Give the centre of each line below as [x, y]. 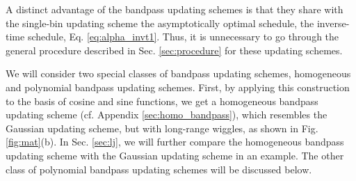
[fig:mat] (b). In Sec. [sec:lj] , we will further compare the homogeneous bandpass [175, 142]
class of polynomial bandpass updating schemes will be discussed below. [159, 169]
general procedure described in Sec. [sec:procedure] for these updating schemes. [174, 50]
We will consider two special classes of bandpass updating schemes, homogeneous [178, 73]
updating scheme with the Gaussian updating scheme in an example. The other [175, 155]
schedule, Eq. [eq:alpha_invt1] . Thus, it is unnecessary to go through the [183, 37]
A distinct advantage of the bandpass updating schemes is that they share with [175, 9]
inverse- [333, 23]
